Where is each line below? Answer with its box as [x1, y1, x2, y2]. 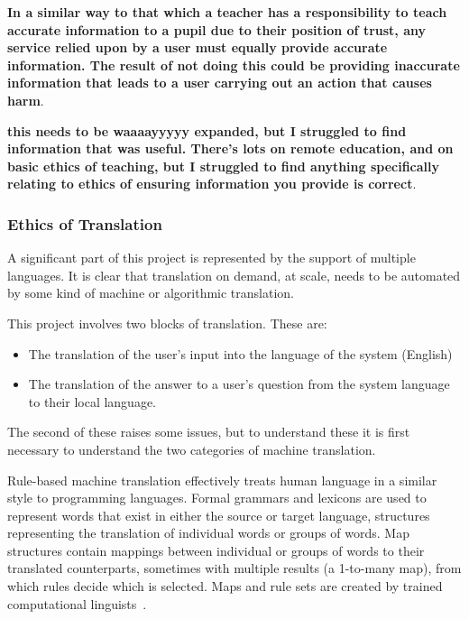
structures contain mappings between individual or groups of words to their [7, 540, 425, 559]
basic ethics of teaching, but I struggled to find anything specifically [7, 156, 440, 175]
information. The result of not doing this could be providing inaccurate [7, 55, 460, 74]
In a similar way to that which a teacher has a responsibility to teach [7, 3, 447, 21]
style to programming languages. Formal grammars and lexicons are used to [7, 488, 427, 507]
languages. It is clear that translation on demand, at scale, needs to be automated [7, 265, 461, 284]
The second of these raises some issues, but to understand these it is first [7, 422, 410, 441]
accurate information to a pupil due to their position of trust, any [7, 20, 426, 39]
